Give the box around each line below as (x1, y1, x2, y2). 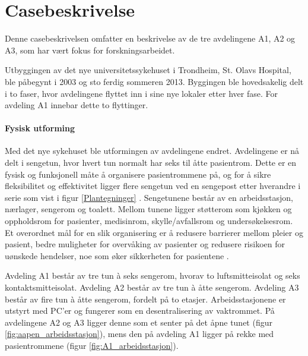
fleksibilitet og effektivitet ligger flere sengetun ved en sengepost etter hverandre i (5, 179, 301, 192)
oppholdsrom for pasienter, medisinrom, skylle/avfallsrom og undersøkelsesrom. (5, 215, 293, 227)
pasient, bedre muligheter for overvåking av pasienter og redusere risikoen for (5, 238, 285, 250)
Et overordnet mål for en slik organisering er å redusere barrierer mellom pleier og (5, 226, 303, 238)
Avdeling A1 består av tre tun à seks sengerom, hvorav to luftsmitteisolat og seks (5, 269, 300, 282)
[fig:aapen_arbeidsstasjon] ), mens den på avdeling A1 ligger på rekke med (5, 327, 274, 340)
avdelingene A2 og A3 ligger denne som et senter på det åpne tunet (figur (5, 316, 272, 328)
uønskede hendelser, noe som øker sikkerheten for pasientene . (5, 249, 229, 262)
